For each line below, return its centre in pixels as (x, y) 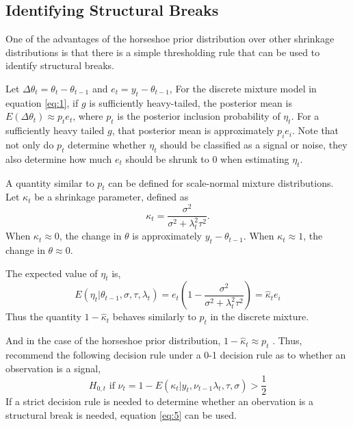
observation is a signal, (53, 368)
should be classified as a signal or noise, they (254, 144)
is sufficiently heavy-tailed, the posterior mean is (191, 102)
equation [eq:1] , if (42, 102)
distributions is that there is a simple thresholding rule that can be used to (163, 52)
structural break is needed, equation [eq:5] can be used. (121, 414)
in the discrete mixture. (260, 316)
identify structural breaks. (60, 65)
